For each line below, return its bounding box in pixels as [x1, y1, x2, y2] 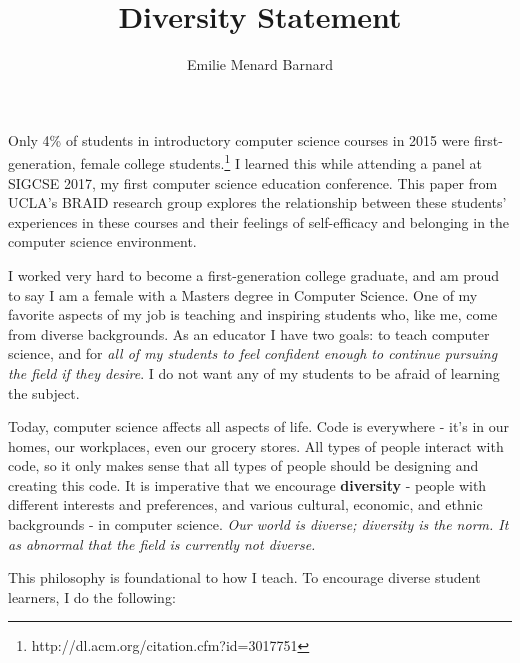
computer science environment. [8, 231, 197, 252]
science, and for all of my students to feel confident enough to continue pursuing [8, 343, 498, 364]
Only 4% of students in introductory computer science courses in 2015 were [8, 129, 470, 150]
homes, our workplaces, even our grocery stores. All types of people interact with [8, 435, 504, 456]
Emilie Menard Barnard [187, 54, 333, 75]
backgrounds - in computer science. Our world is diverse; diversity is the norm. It [8, 514, 509, 535]
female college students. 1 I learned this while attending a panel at [80, 150, 482, 173]
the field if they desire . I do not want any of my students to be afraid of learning [8, 362, 500, 383]
